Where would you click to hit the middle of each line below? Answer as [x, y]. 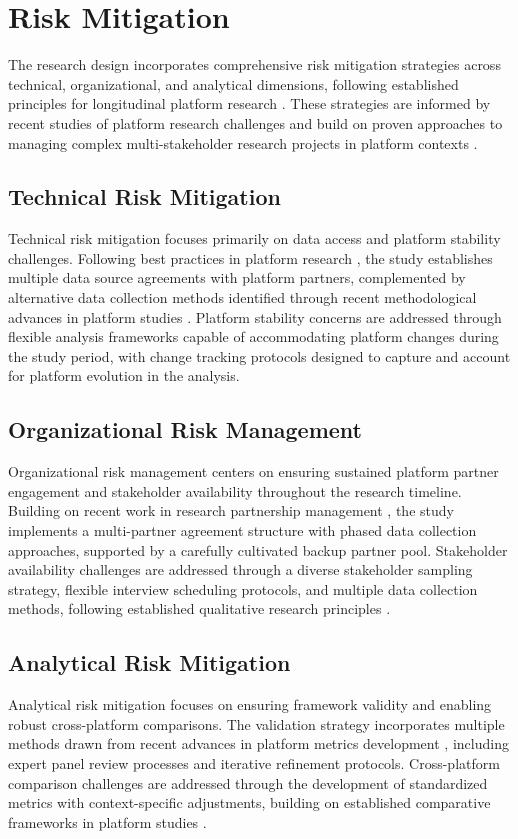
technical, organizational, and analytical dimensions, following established [233, 83]
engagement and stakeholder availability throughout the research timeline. [235, 490]
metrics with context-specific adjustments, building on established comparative [249, 802]
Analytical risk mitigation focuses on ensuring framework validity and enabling [250, 704]
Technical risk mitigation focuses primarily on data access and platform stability [254, 238]
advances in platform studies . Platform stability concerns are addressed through [255, 316]
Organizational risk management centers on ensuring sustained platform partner [253, 471]
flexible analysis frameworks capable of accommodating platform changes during [253, 336]
